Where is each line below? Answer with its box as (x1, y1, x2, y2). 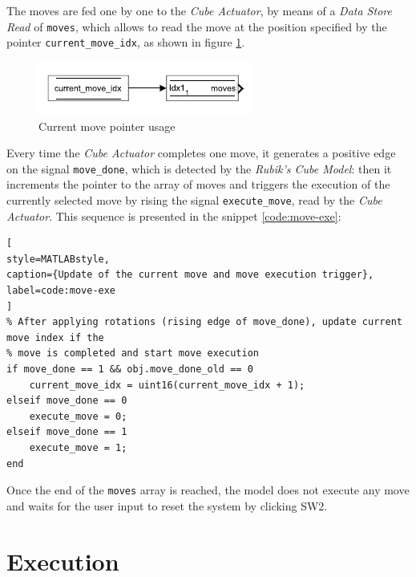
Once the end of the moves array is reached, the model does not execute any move (6, 482, 410, 498)
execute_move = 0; (29, 410, 127, 422)
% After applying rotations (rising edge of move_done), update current (6, 316, 402, 328)
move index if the (6, 331, 104, 343)
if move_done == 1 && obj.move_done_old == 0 (6, 363, 253, 375)
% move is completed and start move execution (6, 347, 259, 360)
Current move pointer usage (38, 117, 176, 134)
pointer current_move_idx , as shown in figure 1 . (6, 34, 245, 51)
